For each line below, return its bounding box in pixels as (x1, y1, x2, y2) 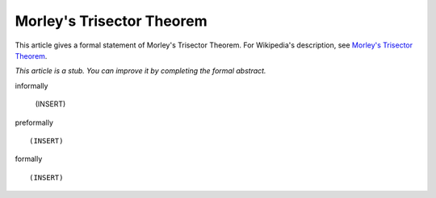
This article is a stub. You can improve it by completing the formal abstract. (15, 66, 266, 76)
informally (15, 80, 48, 90)
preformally (15, 118, 54, 127)
